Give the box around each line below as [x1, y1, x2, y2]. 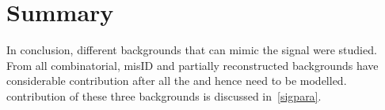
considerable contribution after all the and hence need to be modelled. [6, 72, 347, 89]
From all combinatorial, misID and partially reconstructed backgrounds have [6, 57, 379, 73]
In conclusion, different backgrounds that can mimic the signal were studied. [6, 42, 377, 58]
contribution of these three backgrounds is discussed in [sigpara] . [6, 87, 322, 104]
